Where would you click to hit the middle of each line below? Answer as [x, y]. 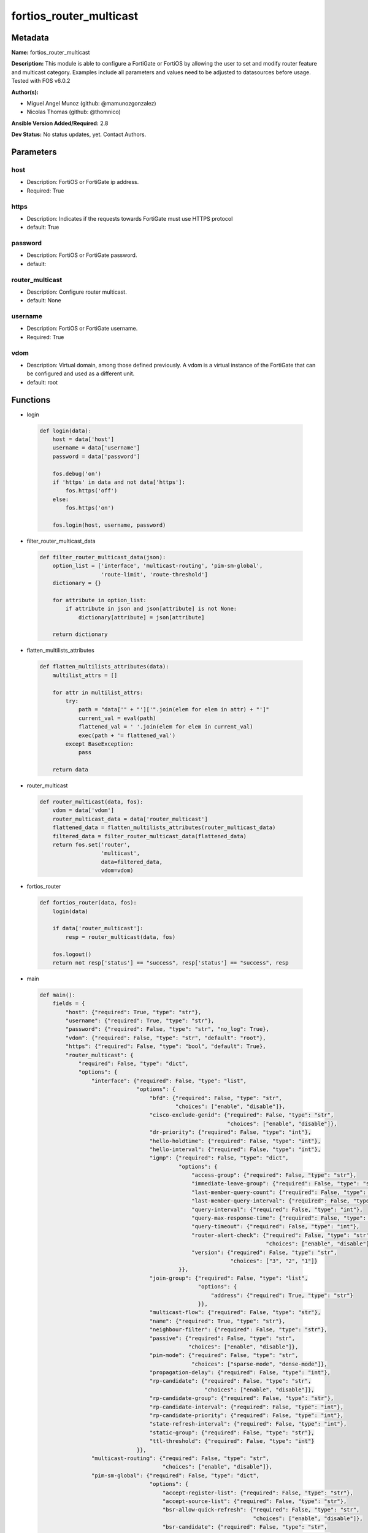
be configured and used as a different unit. [81, 373]
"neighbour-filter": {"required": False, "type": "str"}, [238, 1330]
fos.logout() [72, 954]
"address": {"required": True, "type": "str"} [282, 1295]
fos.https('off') [91, 491]
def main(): [58, 995]
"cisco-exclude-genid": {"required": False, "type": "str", [242, 1115]
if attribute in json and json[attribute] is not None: [151, 609]
